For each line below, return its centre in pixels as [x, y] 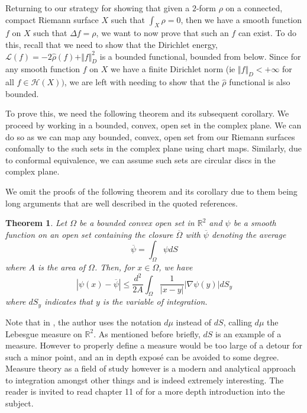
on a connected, [254, 8]
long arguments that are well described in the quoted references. [122, 203]
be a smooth [255, 223]
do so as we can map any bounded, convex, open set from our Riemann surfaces [150, 136]
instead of [194, 322]
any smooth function [43, 69]
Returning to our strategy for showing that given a [98, 8]
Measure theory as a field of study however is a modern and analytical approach [151, 368]
